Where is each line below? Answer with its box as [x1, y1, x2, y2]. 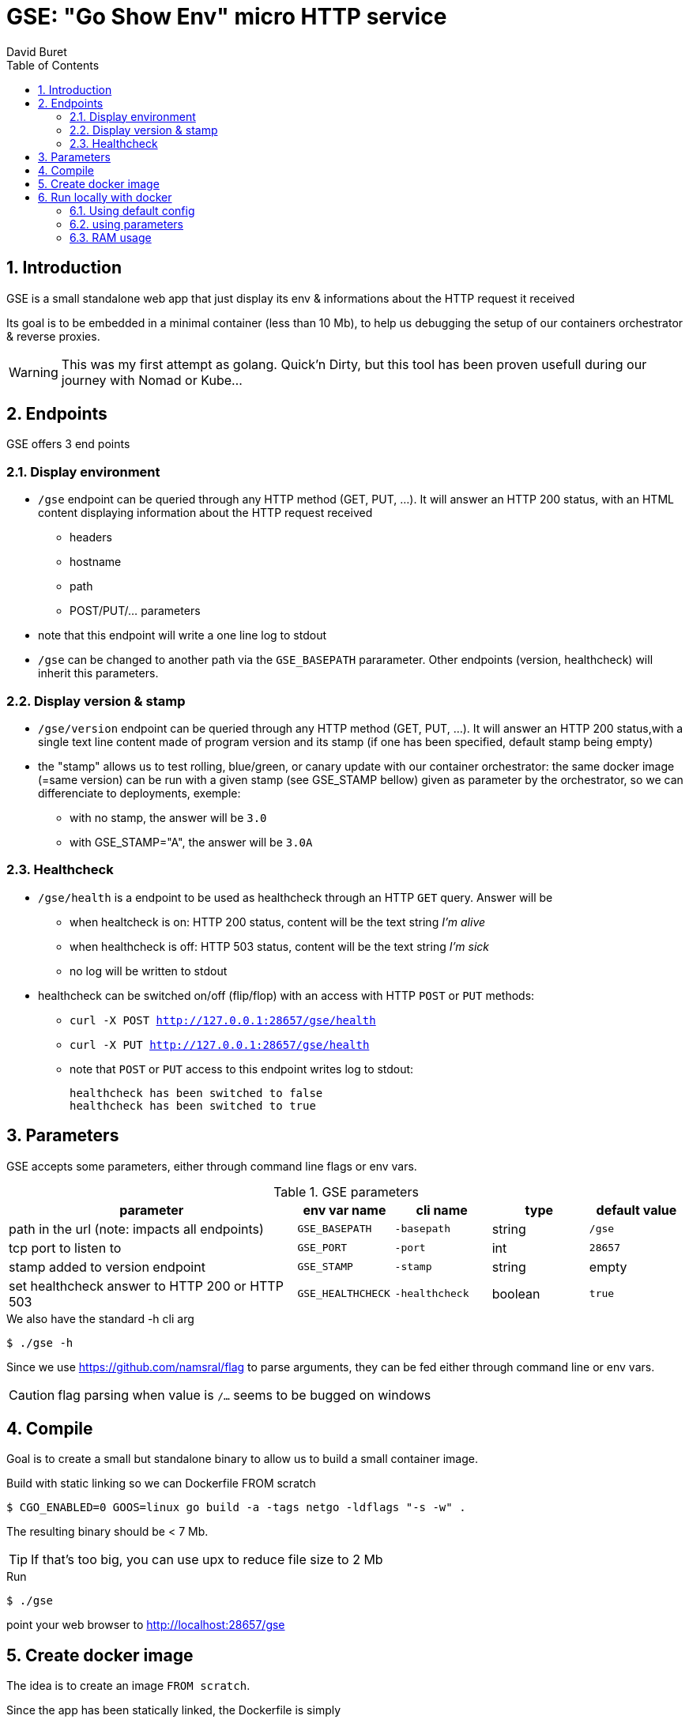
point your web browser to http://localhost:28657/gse [6, 1618, 285, 1632]
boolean [491, 1285, 540, 1302]
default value [596, 1201, 677, 1218]
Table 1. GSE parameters [273, 1183, 419, 1200]
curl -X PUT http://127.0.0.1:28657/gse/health [70, 1038, 370, 1051]
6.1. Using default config [70, 203, 195, 217]
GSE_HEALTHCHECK [297, 1288, 390, 1300]
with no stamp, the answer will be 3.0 [70, 810, 267, 824]
